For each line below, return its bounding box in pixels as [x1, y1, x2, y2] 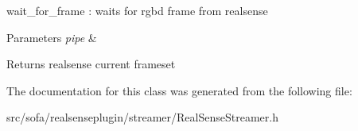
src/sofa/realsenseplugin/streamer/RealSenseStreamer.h [6, 109, 278, 125]
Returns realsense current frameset [6, 56, 176, 72]
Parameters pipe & [6, 29, 97, 45]
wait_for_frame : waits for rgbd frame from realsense [6, 2, 268, 18]
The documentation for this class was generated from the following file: [6, 82, 352, 98]
